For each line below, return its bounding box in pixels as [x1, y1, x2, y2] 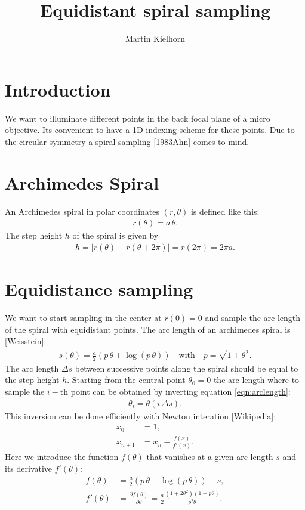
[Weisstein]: [5, 335, 47, 347]
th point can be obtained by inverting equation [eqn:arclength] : [60, 385, 291, 398]
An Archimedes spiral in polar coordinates [5, 205, 160, 217]
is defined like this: [190, 205, 260, 217]
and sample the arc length [205, 311, 301, 323]
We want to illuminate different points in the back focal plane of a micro [5, 112, 270, 124]
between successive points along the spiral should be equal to [75, 361, 298, 374]
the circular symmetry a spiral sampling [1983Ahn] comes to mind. [5, 135, 249, 147]
